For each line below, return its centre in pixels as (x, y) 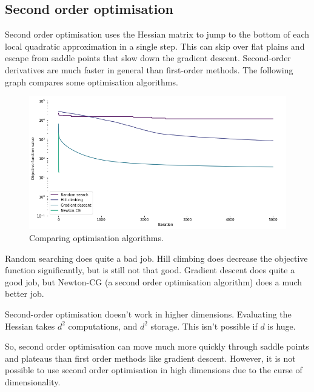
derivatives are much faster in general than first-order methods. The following (149, 69)
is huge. (282, 326)
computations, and (103, 326)
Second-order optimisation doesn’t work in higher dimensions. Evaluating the (148, 314)
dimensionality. (33, 381)
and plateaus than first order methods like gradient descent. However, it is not (150, 358)
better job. (25, 294)
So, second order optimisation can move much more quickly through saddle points (157, 346)
